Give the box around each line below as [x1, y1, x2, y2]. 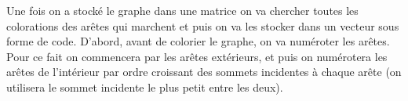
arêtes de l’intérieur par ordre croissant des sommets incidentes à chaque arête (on [6, 63, 402, 80]
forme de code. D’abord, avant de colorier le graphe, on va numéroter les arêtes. [6, 33, 390, 49]
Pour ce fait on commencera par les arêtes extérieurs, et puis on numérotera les [6, 48, 388, 64]
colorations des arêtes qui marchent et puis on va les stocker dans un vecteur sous [6, 17, 399, 34]
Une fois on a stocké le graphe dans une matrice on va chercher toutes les [6, 2, 359, 18]
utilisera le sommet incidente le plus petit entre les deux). [6, 78, 283, 95]
